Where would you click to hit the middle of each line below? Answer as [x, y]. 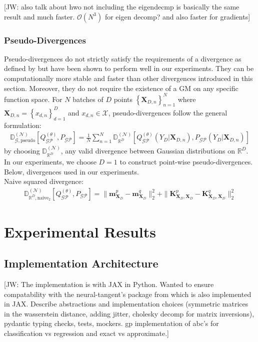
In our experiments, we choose [50, 162]
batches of [88, 99]
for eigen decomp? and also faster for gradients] [177, 16]
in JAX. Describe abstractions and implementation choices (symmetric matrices [126, 304]
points [123, 99]
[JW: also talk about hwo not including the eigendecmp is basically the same [122, 6]
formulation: [23, 125]
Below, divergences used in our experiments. [72, 171]
